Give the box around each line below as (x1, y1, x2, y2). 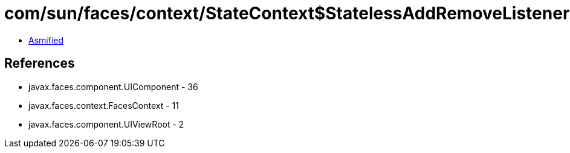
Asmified (28, 34, 64, 45)
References (4, 56, 75, 71)
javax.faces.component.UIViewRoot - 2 (28, 119, 184, 129)
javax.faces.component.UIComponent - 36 (28, 81, 198, 92)
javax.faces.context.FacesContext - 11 (28, 100, 179, 111)
